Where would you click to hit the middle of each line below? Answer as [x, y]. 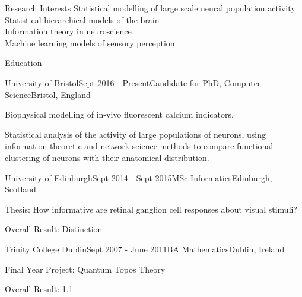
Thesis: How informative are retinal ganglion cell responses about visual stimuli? [151, 209]
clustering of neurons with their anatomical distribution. [107, 157]
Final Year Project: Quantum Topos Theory [85, 269]
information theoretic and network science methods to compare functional [139, 146]
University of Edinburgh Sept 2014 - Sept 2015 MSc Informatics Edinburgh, [139, 177]
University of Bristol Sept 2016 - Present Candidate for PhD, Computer [133, 82]
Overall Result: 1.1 [39, 289]
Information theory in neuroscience [68, 31]
